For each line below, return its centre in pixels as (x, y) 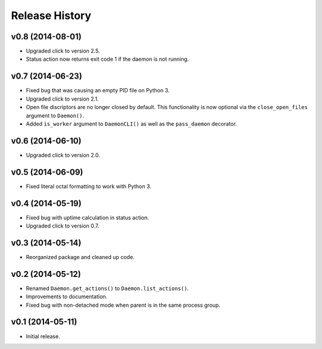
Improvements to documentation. (66, 297)
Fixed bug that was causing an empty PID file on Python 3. (98, 91)
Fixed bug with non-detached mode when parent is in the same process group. (123, 305)
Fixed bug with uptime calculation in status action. (87, 217)
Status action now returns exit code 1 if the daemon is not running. (107, 59)
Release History (51, 15)
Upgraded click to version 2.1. (62, 99)
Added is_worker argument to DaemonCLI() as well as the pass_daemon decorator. (131, 124)
